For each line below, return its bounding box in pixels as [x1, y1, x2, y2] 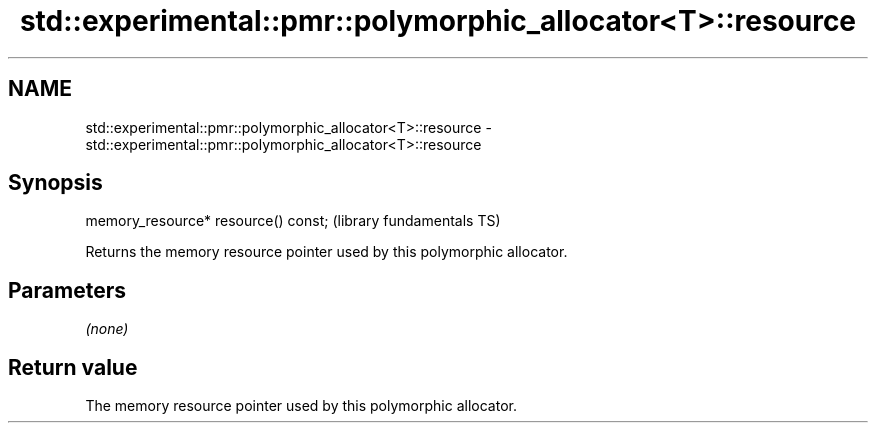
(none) [85, 320, 129, 338]
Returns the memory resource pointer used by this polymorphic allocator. [85, 243, 568, 261]
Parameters [8, 277, 126, 303]
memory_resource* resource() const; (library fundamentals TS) [85, 212, 501, 230]
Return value [8, 354, 138, 380]
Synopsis [8, 170, 103, 196]
